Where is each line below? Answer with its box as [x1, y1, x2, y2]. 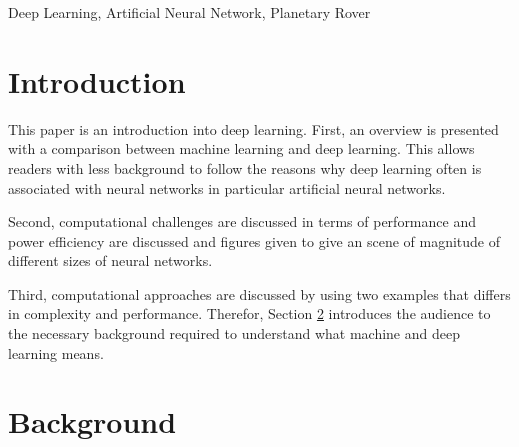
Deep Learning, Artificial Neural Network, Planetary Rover [8, 2, 371, 22]
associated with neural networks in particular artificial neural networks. [8, 177, 446, 198]
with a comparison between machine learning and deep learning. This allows [8, 138, 475, 159]
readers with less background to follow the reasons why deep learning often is [8, 157, 482, 178]
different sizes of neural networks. [8, 250, 213, 271]
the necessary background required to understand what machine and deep [8, 323, 460, 344]
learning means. [8, 342, 104, 363]
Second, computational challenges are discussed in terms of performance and [8, 211, 476, 232]
